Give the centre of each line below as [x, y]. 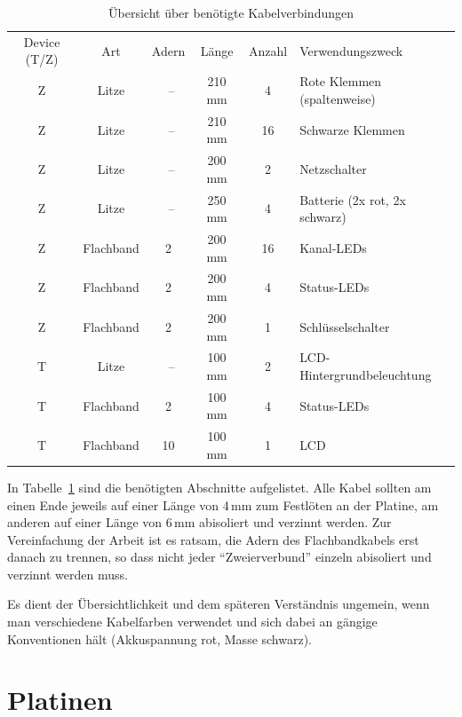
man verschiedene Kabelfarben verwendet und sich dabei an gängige [192, 622]
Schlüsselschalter [345, 326]
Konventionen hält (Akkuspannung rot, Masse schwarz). [160, 638]
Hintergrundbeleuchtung [366, 374]
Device [42, 41]
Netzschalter [333, 168]
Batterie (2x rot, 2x [353, 199]
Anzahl [268, 50]
